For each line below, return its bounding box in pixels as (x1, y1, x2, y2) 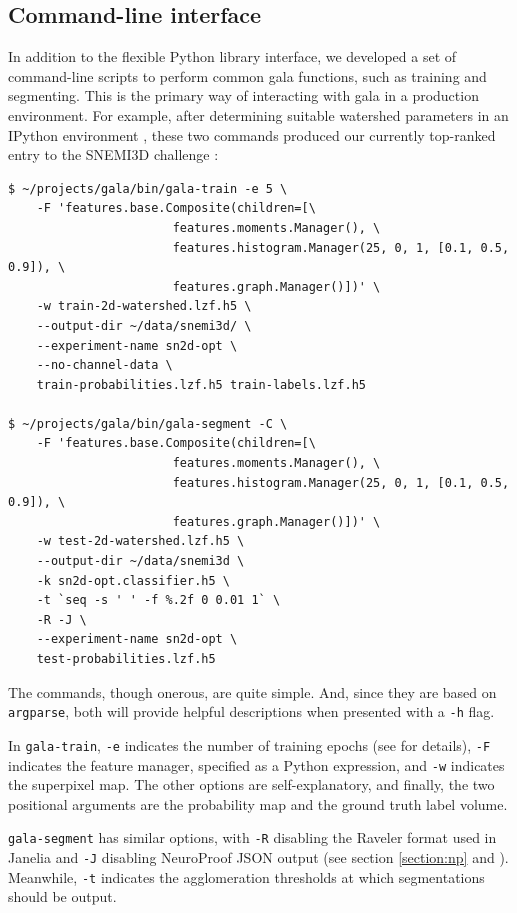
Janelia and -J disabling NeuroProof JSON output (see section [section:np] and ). (8, 847, 509, 868)
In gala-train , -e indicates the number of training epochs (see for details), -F (8, 734, 491, 755)
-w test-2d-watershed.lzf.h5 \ (36, 534, 245, 549)
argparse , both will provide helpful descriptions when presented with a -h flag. (8, 701, 495, 722)
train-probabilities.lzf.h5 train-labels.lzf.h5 (36, 377, 366, 392)
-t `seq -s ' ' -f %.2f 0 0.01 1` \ (36, 593, 281, 608)
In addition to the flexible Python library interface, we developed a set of (8, 46, 457, 67)
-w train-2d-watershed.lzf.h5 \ (36, 299, 252, 314)
